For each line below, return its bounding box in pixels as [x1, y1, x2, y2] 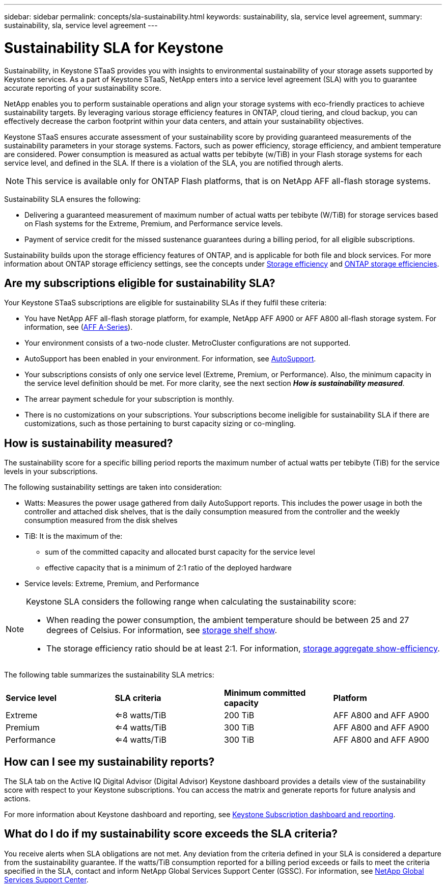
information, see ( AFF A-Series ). [24, 323, 133, 332]
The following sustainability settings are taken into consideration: [4, 483, 222, 492]
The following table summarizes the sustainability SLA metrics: [4, 670, 214, 680]
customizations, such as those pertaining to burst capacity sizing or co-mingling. [24, 419, 296, 428]
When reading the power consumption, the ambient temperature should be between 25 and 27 [46, 615, 409, 625]
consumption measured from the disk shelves [24, 516, 178, 525]
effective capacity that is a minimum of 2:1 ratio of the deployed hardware [45, 563, 292, 572]
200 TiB [224, 710, 255, 721]
